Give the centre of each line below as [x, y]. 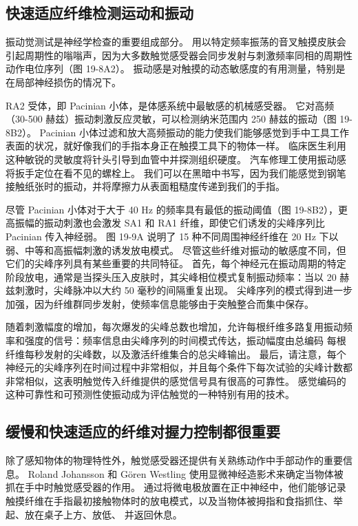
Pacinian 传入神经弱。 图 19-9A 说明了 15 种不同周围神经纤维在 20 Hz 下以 [172, 236]
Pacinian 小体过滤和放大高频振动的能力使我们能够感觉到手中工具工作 [194, 132]
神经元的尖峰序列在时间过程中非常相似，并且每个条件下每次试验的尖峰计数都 [179, 367]
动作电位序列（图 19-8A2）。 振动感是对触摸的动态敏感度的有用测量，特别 [171, 69]
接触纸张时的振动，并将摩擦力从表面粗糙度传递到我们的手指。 [145, 186]
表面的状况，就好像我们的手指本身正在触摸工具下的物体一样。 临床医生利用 [176, 146]
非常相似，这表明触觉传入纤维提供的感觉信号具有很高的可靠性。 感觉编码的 [176, 380]
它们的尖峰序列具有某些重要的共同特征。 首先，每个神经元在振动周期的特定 [176, 263]
